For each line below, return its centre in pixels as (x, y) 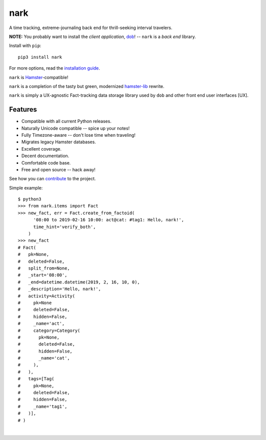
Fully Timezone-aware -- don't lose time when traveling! (78, 135)
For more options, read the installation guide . (55, 68)
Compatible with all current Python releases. (66, 121)
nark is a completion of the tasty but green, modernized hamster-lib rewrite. (87, 86)
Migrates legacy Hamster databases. (59, 142)
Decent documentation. (45, 156)
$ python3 (30, 199)
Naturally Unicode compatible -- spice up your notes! (76, 128)
